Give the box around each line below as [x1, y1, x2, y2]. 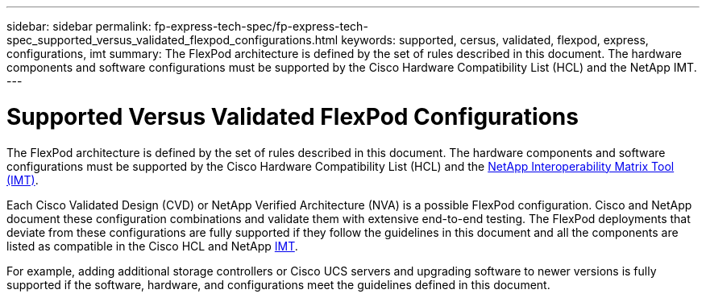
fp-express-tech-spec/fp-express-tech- [154, 19, 368, 33]
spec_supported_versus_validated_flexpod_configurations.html [6, 33, 338, 47]
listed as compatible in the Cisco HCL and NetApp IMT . [6, 238, 298, 253]
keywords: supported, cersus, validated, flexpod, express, [341, 33, 649, 47]
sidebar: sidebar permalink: [6, 19, 152, 33]
